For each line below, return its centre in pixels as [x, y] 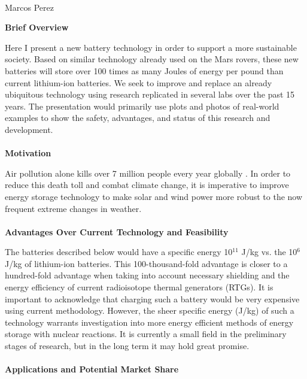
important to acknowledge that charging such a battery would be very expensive [152, 298]
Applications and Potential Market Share [92, 369]
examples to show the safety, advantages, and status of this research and [138, 118]
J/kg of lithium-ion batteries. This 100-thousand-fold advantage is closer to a [146, 263]
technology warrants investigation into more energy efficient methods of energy [149, 322]
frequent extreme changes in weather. [73, 208]
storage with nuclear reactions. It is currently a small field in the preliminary [146, 334]
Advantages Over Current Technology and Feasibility [117, 231]
